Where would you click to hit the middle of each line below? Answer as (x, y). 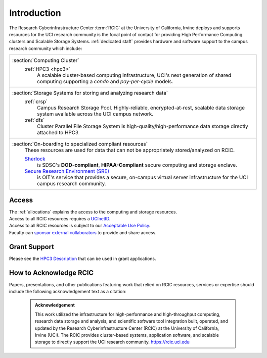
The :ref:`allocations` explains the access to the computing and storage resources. (93, 212)
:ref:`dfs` (35, 120)
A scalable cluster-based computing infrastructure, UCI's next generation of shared (134, 75)
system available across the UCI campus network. (95, 114)
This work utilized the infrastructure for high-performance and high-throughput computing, (128, 314)
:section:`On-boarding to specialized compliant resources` (80, 144)
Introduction (35, 13)
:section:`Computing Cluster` (45, 60)
